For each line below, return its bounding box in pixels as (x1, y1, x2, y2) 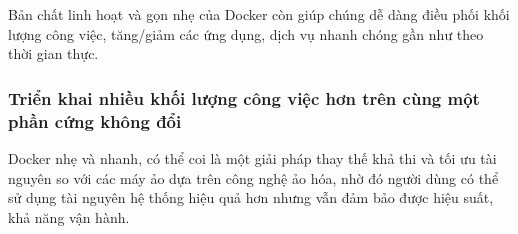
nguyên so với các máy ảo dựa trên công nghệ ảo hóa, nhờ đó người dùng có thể (8, 167, 499, 188)
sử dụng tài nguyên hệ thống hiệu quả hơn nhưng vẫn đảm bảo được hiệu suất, (8, 187, 494, 208)
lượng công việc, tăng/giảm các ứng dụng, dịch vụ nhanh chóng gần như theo (8, 23, 484, 44)
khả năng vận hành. (8, 206, 130, 227)
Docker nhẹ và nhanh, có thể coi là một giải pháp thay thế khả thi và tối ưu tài (8, 147, 497, 168)
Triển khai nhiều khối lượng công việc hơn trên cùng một (8, 85, 480, 110)
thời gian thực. (8, 43, 99, 64)
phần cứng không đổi (8, 108, 182, 133)
